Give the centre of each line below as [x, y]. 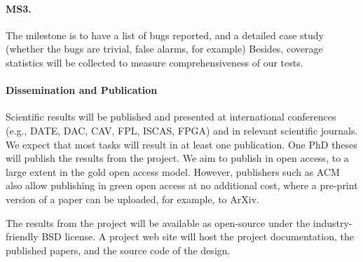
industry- [333, 222]
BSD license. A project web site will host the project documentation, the [198, 236]
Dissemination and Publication [82, 90]
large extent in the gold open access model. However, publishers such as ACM [173, 171]
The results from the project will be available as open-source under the [158, 222]
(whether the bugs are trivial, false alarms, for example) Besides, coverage [164, 49]
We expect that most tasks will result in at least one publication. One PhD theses [181, 144]
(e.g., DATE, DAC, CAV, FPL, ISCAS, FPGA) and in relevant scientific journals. [182, 130]
